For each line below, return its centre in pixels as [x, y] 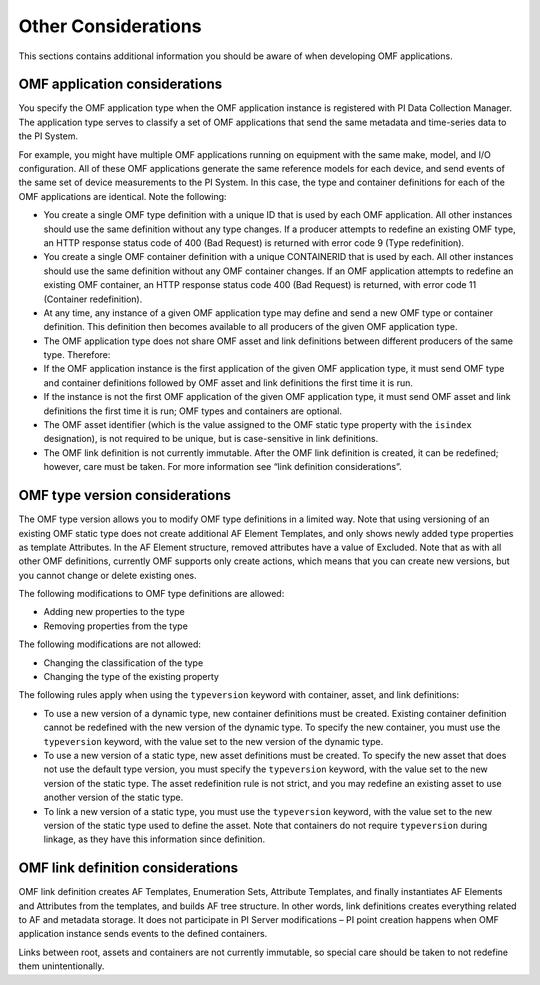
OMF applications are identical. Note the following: [122, 196]
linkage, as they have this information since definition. [154, 839]
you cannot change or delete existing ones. [107, 575]
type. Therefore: [77, 355]
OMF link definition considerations [128, 868]
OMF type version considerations [125, 495]
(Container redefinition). [93, 299]
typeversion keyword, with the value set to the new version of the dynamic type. [213, 741]
